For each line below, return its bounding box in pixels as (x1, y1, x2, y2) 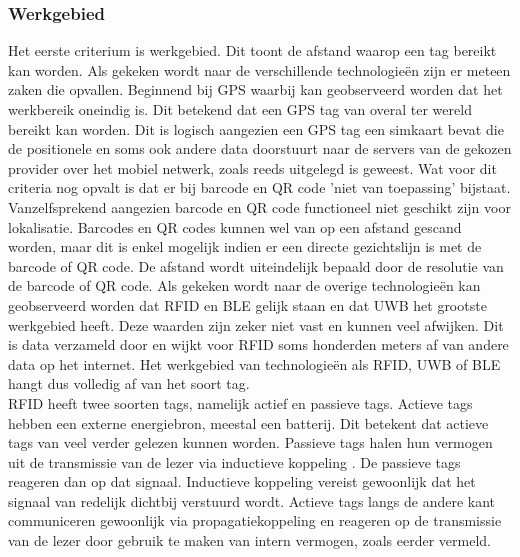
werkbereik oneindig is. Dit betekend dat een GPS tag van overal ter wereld (8, 99, 472, 119)
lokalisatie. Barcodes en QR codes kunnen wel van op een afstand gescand (8, 216, 462, 237)
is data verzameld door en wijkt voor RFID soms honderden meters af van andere (8, 334, 509, 355)
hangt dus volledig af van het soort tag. (8, 373, 250, 394)
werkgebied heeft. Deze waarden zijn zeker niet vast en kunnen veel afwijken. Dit (8, 314, 504, 335)
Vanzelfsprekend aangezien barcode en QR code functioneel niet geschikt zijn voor (8, 196, 511, 217)
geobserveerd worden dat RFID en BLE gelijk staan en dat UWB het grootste (8, 294, 487, 315)
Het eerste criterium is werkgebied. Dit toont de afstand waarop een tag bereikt (8, 40, 497, 61)
